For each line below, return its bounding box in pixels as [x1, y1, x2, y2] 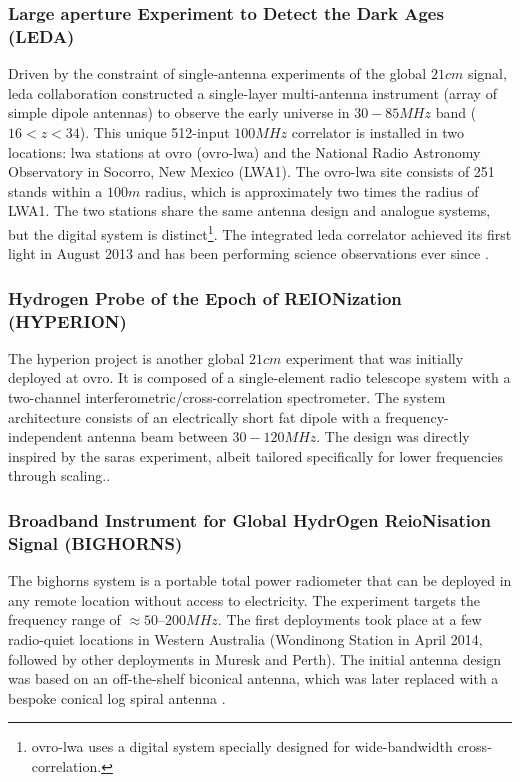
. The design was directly [316, 426, 470, 447]
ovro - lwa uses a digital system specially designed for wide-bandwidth [31, 736, 453, 757]
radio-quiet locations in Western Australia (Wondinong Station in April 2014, [8, 628, 483, 649]
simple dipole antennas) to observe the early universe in [8, 102, 350, 123]
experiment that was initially [285, 347, 464, 368]
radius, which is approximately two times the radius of [144, 180, 479, 201]
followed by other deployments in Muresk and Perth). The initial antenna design [8, 648, 501, 669]
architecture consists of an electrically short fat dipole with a [8, 406, 381, 427]
